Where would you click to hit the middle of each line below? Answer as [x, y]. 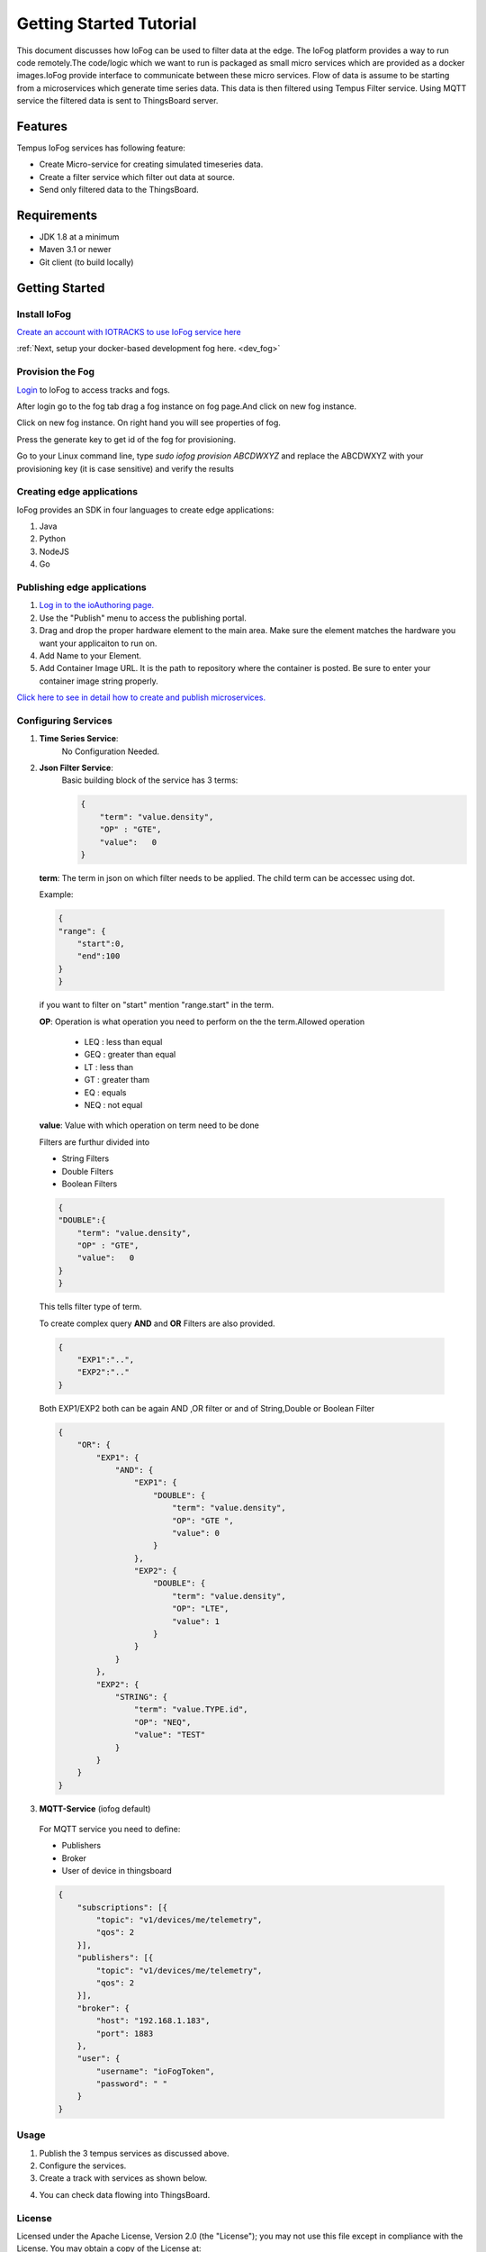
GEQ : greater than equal [130, 1055]
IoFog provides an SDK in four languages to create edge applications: [145, 510]
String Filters [85, 1158]
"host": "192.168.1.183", [153, 2021]
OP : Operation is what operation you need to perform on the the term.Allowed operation [202, 1022]
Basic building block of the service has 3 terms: [150, 780]
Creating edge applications [77, 492]
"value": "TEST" [170, 1735]
